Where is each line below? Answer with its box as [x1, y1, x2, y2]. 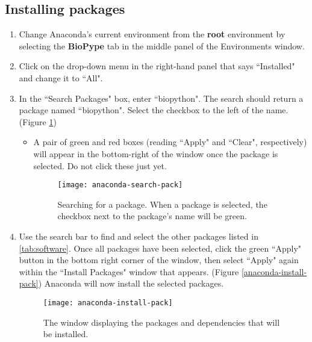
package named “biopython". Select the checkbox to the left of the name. [19, 104, 289, 116]
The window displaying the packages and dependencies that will [43, 316, 280, 328]
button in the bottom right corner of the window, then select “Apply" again [19, 253, 299, 266]
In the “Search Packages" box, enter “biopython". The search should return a [19, 92, 304, 104]
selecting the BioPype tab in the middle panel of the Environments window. [19, 39, 305, 52]
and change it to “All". [19, 71, 103, 84]
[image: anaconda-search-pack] [57, 181, 183, 190]
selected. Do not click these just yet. [33, 159, 167, 172]
